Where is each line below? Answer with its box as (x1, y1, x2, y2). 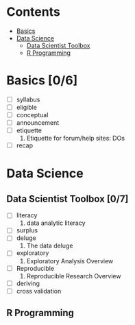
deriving (16, 279, 40, 287)
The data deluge (26, 241, 73, 250)
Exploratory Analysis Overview (26, 256, 114, 265)
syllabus (16, 95, 40, 104)
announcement (16, 119, 60, 127)
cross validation (16, 287, 62, 295)
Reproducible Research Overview (26, 272, 121, 280)
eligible (16, 103, 37, 111)
